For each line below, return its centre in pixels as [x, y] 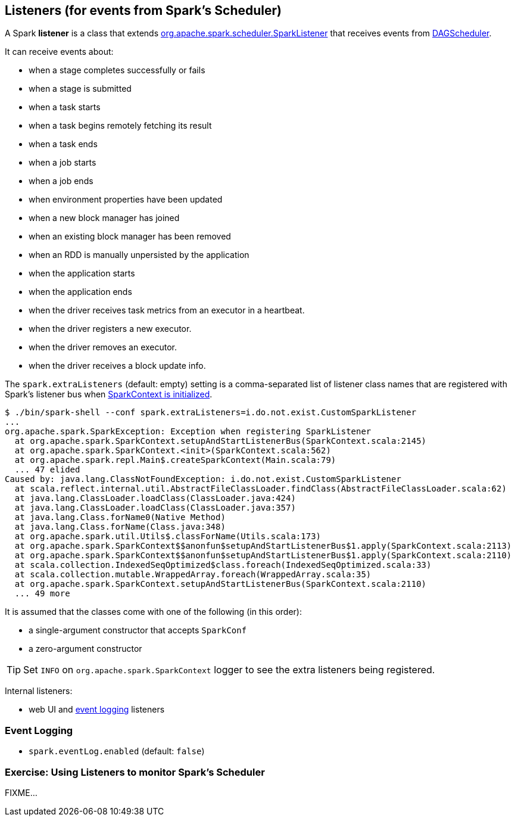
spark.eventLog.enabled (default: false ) [117, 751]
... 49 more [42, 594]
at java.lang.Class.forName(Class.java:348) [120, 527]
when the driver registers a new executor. [110, 329]
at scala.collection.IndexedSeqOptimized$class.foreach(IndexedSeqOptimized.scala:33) [223, 565]
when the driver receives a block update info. [117, 366]
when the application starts [82, 273]
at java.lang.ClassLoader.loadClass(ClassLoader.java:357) [155, 508]
